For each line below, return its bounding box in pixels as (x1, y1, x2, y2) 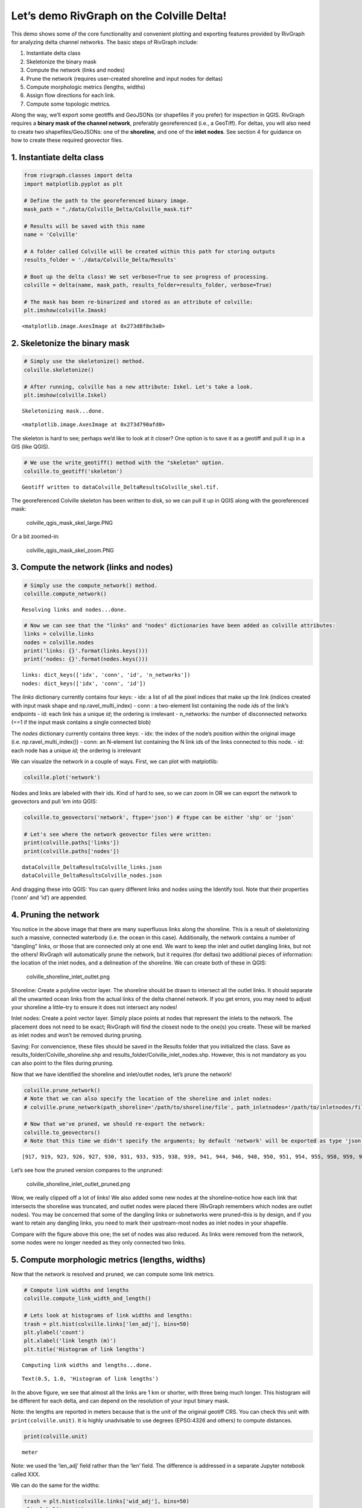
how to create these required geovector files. (11, 136, 124, 144)
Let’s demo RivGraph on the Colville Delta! (11, 9, 227, 22)
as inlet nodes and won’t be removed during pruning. (11, 1031, 143, 1039)
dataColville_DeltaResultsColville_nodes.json (22, 872, 162, 879)
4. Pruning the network (11, 910, 100, 920)
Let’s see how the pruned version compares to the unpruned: (11, 1167, 163, 1174)
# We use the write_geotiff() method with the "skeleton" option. (24, 459, 224, 466)
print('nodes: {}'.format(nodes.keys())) (24, 656, 148, 663)
